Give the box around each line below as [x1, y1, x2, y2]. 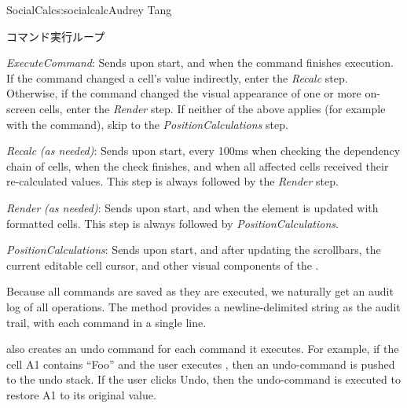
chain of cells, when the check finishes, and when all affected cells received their [6, 157, 389, 174]
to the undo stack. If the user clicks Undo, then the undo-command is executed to [6, 371, 401, 388]
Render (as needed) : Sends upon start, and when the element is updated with [6, 199, 379, 215]
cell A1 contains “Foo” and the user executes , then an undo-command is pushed [6, 355, 395, 372]
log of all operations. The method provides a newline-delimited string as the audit [6, 298, 401, 314]
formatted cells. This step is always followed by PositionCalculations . [6, 215, 339, 231]
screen [6, 100, 36, 116]
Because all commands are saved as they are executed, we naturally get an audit [6, 283, 394, 300]
